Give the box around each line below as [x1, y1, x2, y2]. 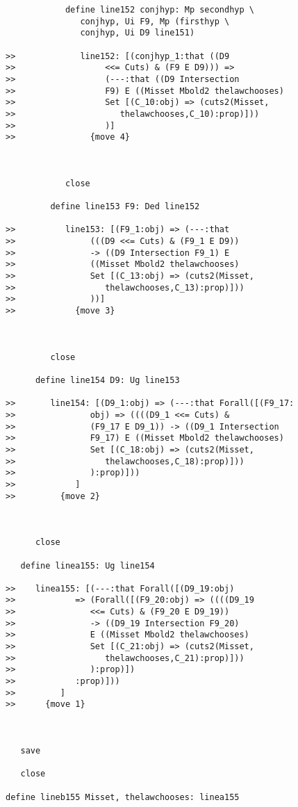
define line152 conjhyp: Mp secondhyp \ [65, 5, 254, 15]
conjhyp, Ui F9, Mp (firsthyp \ [80, 16, 230, 26]
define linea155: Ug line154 [20, 560, 155, 571]
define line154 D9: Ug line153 [35, 375, 180, 385]
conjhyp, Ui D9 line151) [80, 28, 195, 38]
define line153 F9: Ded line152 [50, 202, 200, 212]
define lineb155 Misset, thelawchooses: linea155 [6, 792, 240, 802]
